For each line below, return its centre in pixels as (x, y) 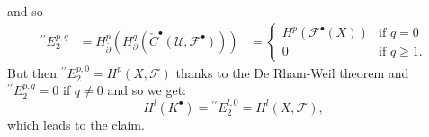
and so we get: (147, 90)
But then (32, 72)
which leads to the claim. (76, 124)
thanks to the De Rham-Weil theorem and (292, 72)
